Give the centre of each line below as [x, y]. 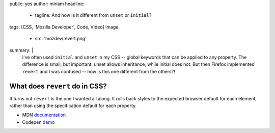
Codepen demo [38, 122]
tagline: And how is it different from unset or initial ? [93, 15]
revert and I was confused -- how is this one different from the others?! [99, 71]
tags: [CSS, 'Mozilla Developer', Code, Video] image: [64, 27]
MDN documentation [44, 115]
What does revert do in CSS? [58, 86]
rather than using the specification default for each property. [73, 106]
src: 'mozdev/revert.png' [61, 39]
